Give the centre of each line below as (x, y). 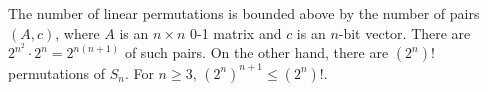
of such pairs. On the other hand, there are (256, 52)
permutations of (56, 72)
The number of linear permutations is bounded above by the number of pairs (244, 13)
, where (77, 32)
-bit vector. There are (404, 32)
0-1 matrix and (236, 32)
